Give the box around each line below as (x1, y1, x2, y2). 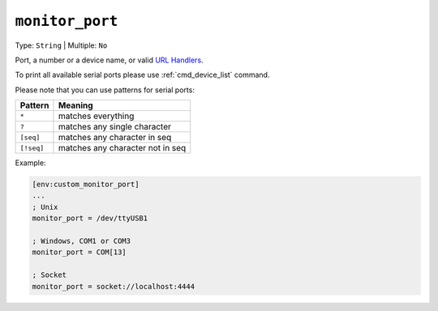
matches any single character (58, 121, 172, 133)
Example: (15, 158, 46, 168)
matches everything (58, 110, 135, 121)
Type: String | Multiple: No (15, 40, 108, 50)
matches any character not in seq (58, 143, 187, 154)
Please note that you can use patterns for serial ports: (15, 85, 195, 95)
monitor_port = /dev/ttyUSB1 (32, 214, 148, 223)
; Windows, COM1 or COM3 (32, 236, 131, 246)
